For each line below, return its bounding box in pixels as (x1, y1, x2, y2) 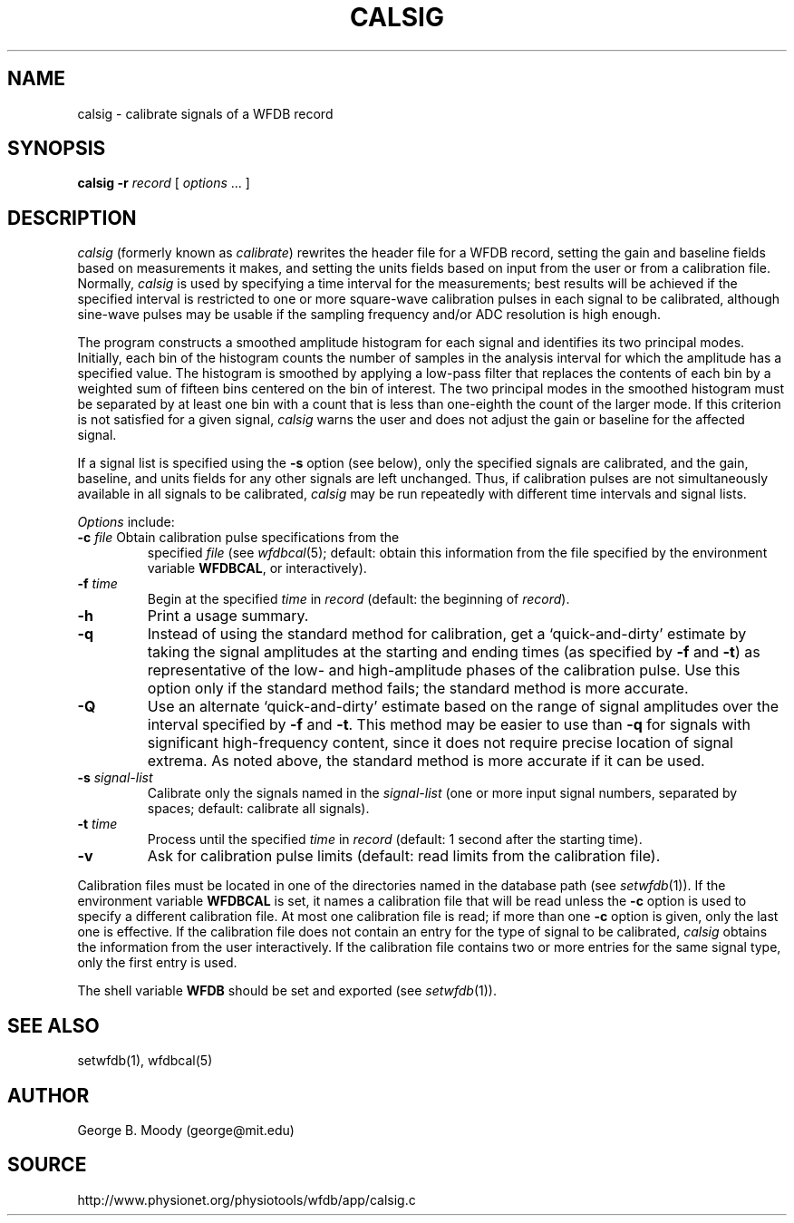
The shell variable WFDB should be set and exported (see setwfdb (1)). (77, 983, 497, 999)
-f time (77, 576, 118, 592)
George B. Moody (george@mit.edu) (77, 1121, 295, 1138)
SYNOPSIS (7, 137, 106, 160)
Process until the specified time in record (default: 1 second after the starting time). (147, 831, 643, 848)
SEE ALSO (7, 1014, 100, 1037)
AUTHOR (7, 1083, 90, 1107)
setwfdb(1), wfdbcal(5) (77, 1053, 213, 1069)
